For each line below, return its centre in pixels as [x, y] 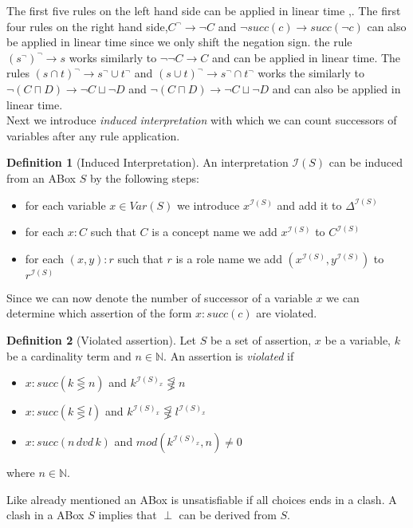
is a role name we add [229, 258]
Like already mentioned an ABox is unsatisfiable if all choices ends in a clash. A [202, 499]
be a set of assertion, [261, 339]
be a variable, [358, 339]
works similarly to [113, 57]
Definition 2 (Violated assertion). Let [101, 339]
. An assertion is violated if [229, 355]
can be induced [366, 162]
